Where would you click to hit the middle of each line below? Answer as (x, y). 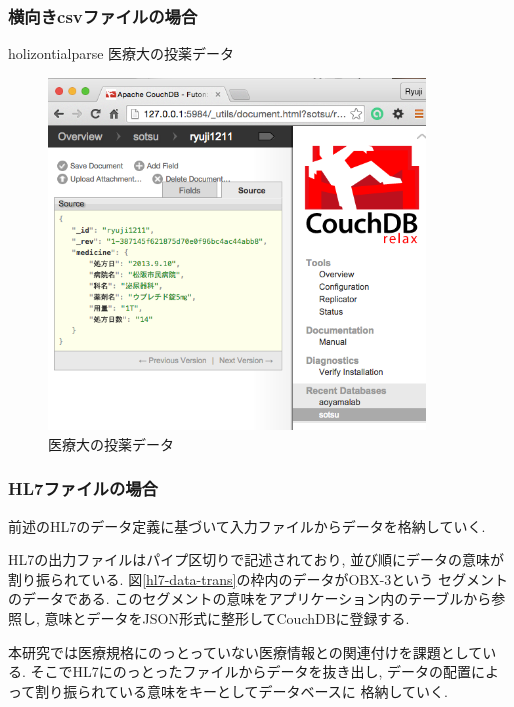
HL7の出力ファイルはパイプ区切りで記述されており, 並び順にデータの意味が (256, 559)
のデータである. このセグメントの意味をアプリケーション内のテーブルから (250, 598)
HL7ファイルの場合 (83, 488)
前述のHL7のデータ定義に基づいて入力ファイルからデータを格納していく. (247, 525)
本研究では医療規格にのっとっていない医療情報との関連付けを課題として (245, 651)
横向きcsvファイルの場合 (103, 15)
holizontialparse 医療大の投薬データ (121, 53)
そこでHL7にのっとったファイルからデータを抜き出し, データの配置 (250, 671)
